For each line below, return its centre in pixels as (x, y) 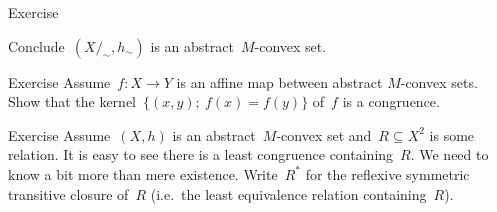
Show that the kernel (72, 101)
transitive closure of (68, 193)
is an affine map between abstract (279, 81)
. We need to (449, 154)
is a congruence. (391, 101)
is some (452, 134)
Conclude (36, 45)
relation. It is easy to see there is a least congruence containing (201, 154)
